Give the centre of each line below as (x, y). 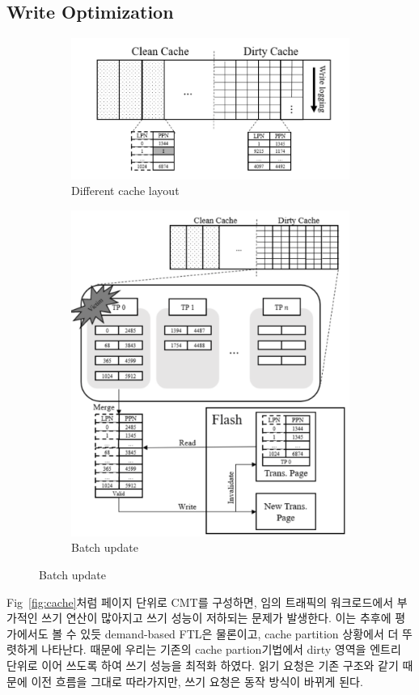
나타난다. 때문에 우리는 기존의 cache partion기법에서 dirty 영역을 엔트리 (221, 649)
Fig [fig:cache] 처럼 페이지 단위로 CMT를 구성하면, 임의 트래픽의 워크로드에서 (200, 602)
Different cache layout (125, 191)
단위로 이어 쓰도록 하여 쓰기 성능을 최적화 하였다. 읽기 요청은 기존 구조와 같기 (203, 665)
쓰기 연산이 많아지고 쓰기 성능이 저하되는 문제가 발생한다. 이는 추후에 (216, 618)
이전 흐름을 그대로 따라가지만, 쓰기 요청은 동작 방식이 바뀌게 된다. (197, 681)
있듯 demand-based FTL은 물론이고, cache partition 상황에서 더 (239, 633)
